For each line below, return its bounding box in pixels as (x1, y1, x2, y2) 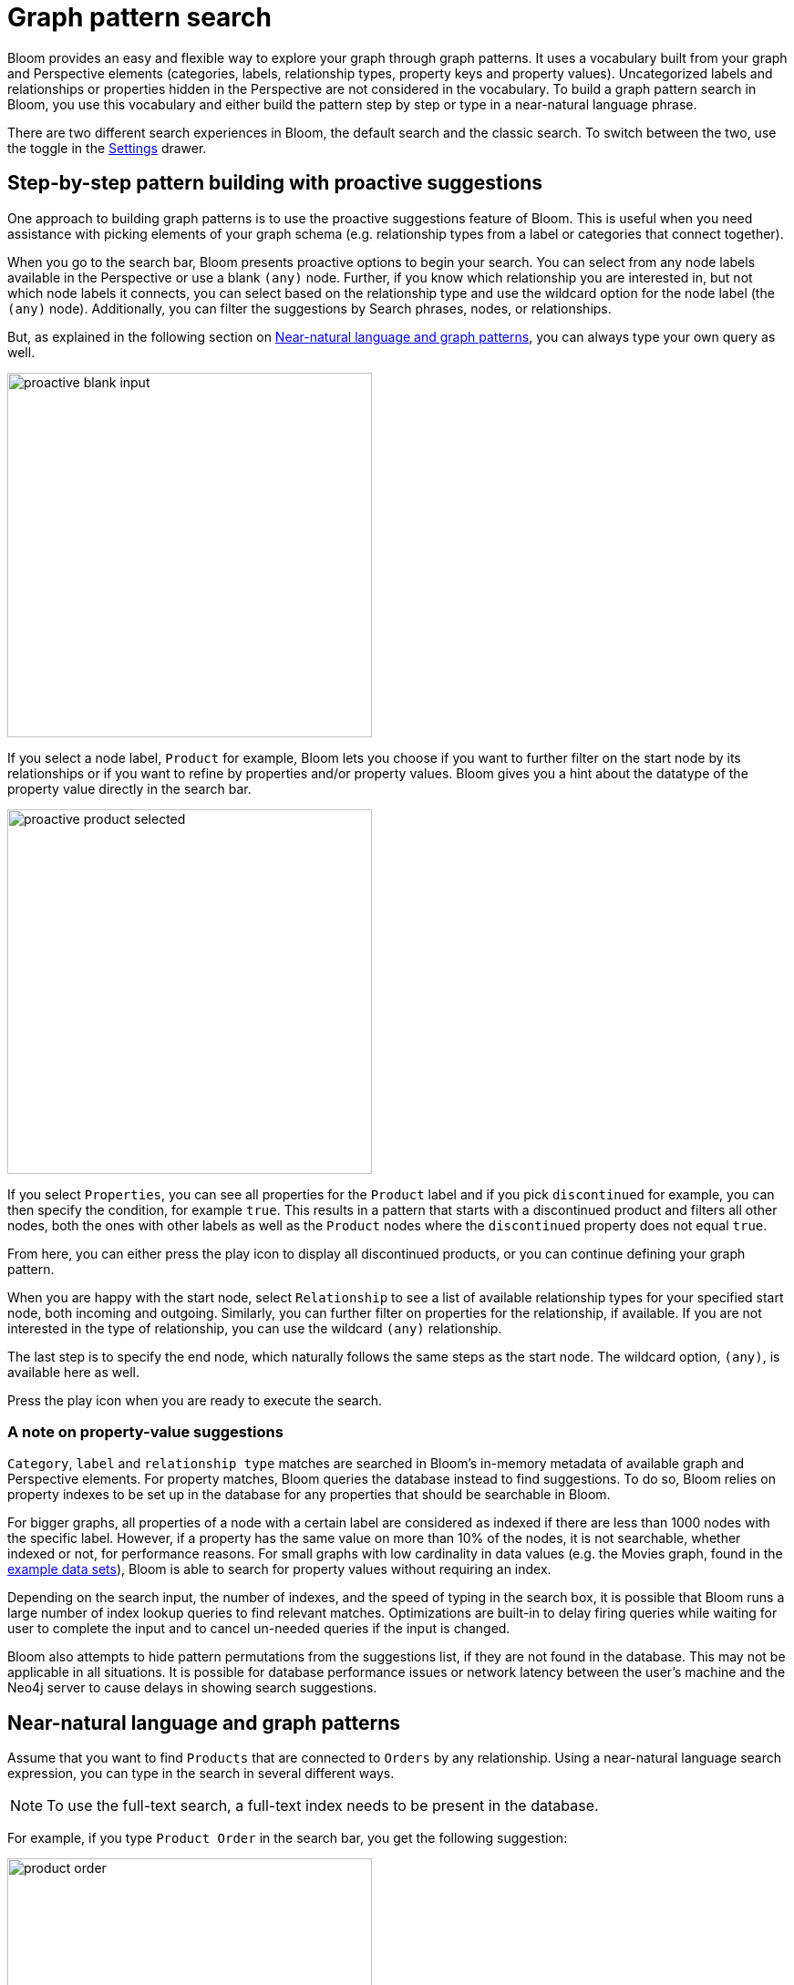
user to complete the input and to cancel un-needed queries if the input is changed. (7, 1620, 510, 1637)
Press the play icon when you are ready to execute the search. (7, 1392, 382, 1408)
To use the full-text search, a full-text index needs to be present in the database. (46, 1796, 599, 1815)
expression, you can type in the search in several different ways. (7, 1765, 395, 1782)
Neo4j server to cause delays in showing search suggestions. (7, 1680, 377, 1696)
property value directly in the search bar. (7, 780, 252, 797)
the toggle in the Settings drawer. (7, 139, 207, 156)
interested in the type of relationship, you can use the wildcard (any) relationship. (7, 1320, 502, 1336)
